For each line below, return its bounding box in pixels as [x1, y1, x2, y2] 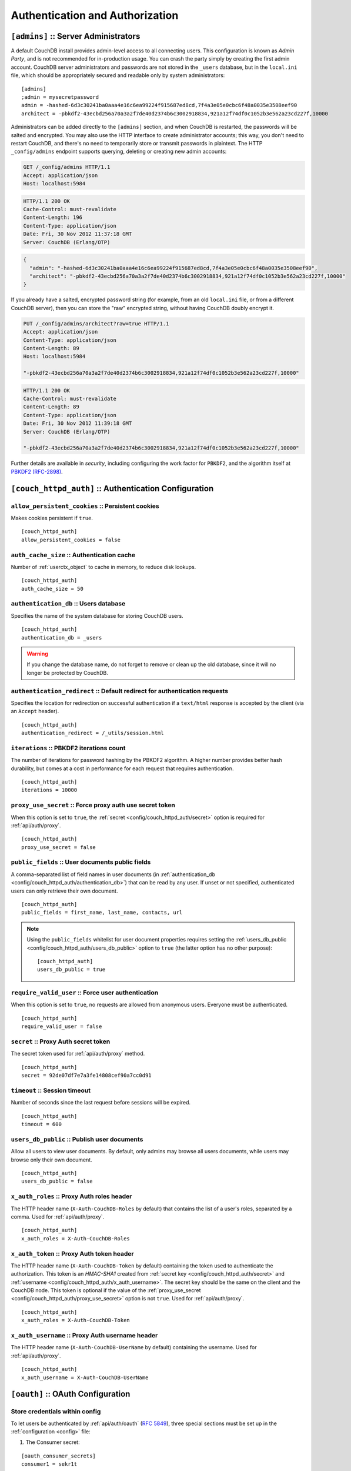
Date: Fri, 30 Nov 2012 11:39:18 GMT [23, 420, 132, 427]
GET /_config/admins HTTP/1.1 [23, 164, 111, 171]
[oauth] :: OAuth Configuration [11, 1389, 131, 1399]
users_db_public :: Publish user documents [11, 1135, 143, 1143]
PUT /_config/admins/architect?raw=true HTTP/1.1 [23, 320, 169, 327]
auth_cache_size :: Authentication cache [11, 551, 136, 559]
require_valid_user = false [21, 1023, 102, 1030]
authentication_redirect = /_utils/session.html [21, 730, 164, 737]
